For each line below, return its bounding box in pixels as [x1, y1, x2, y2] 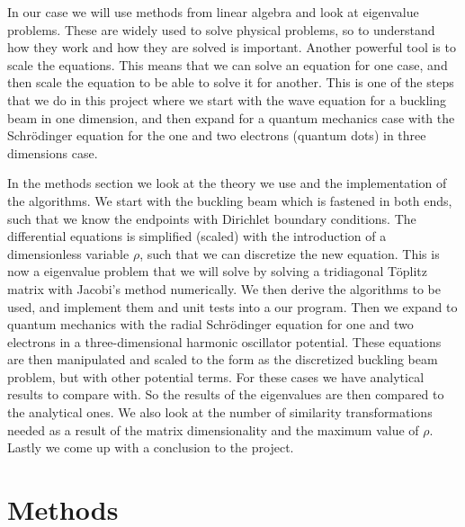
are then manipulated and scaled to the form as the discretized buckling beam [7, 350, 438, 369]
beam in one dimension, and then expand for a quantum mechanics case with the [7, 108, 455, 127]
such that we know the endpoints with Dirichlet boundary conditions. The [7, 209, 416, 228]
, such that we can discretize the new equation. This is [139, 244, 440, 263]
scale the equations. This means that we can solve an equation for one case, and [7, 55, 448, 74]
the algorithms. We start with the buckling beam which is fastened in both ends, [7, 191, 452, 210]
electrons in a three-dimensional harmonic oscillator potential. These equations [7, 332, 442, 351]
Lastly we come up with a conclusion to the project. [7, 438, 294, 457]
